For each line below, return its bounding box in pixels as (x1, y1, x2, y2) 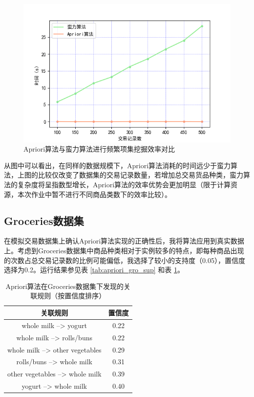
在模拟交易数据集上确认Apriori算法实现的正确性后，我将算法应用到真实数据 (4, 236, 245, 246)
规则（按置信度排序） (37, 290, 106, 301)
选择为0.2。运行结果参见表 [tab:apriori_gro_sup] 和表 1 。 (4, 265, 184, 275)
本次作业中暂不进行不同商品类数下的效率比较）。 (17, 189, 171, 199)
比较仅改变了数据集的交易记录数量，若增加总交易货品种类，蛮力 (38, 170, 243, 180)
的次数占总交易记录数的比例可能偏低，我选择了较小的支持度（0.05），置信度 (4, 255, 245, 265)
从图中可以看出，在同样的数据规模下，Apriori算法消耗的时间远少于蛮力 (4, 160, 231, 170)
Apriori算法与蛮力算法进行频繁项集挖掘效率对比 (23, 144, 175, 154)
